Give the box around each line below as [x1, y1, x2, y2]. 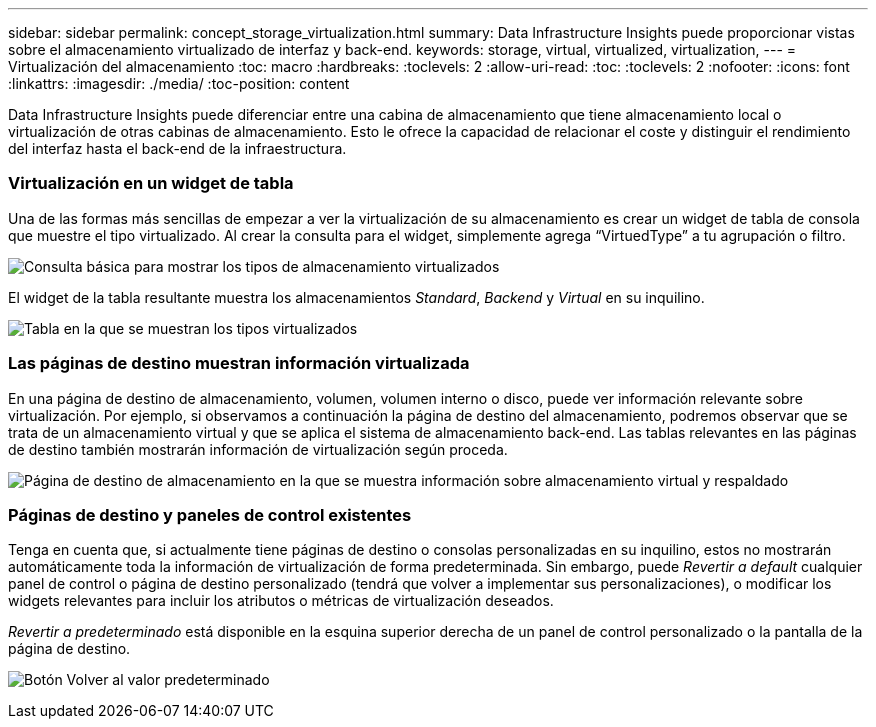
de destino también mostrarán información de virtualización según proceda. [8, 440, 508, 458]
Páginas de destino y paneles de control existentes [8, 504, 412, 525]
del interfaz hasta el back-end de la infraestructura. [8, 140, 347, 157]
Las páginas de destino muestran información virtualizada [8, 353, 470, 374]
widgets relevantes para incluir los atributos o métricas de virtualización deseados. [8, 592, 554, 610]
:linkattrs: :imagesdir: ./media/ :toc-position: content [8, 75, 350, 92]
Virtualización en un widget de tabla [8, 173, 294, 194]
